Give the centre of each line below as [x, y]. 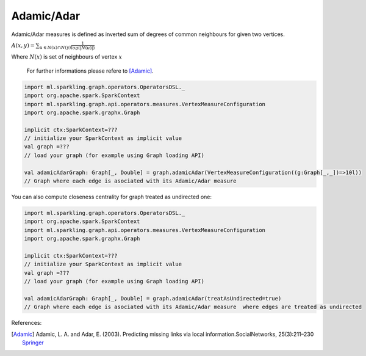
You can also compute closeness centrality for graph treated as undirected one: [111, 197]
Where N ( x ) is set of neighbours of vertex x [67, 57]
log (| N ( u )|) [83, 48]
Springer [33, 343]
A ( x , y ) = [23, 45]
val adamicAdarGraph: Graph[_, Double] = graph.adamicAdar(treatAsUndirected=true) [153, 298]
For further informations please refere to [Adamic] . [90, 71]
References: [27, 323]
